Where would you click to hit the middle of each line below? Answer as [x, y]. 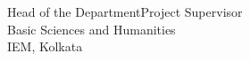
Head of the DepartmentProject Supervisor [125, 12]
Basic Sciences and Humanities [92, 29]
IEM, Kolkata [45, 46]
